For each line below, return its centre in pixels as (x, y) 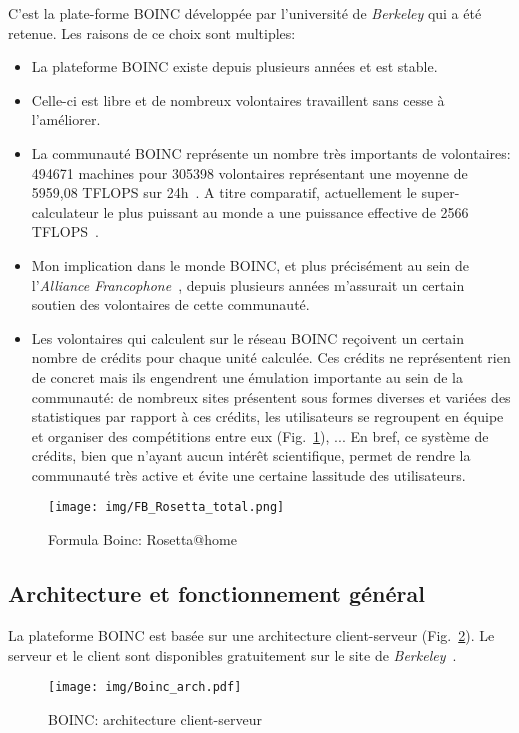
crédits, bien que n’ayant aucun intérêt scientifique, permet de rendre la (251, 455)
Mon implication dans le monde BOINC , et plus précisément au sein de (250, 264)
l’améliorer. (66, 119)
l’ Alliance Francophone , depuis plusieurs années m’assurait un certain (248, 284)
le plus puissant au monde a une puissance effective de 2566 (286, 211)
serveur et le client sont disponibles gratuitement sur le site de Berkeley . (232, 654)
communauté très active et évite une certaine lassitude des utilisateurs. (248, 474)
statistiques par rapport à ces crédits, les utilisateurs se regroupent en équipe (267, 416)
